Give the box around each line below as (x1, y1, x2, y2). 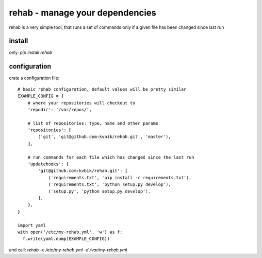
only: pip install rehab (9, 50, 52, 55)
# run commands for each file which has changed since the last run (27, 155, 194, 160)
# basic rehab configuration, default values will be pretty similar (17, 86, 187, 92)
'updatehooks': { (27, 161, 69, 167)
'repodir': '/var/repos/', (27, 107, 92, 112)
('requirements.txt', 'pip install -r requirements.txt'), (48, 175, 192, 180)
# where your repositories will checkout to (27, 100, 135, 105)
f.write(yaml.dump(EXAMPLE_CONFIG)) (22, 236, 110, 241)
